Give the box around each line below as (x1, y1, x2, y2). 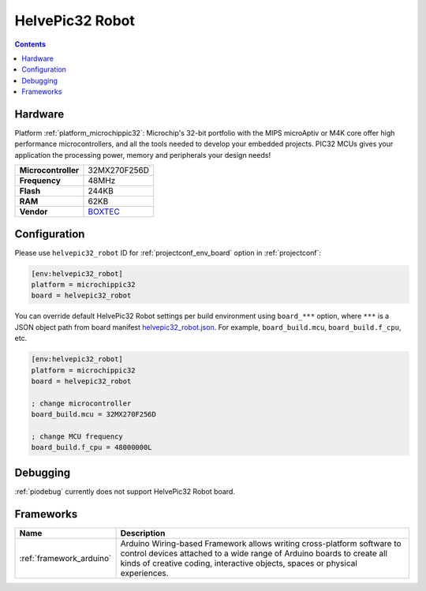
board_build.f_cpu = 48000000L (31, 443, 153, 452)
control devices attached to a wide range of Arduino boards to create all (120, 548, 388, 559)
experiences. (120, 567, 169, 578)
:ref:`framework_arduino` (19, 552, 112, 563)
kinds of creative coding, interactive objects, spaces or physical (120, 557, 358, 568)
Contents (14, 39, 47, 49)
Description (120, 527, 166, 538)
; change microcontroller (31, 398, 132, 408)
